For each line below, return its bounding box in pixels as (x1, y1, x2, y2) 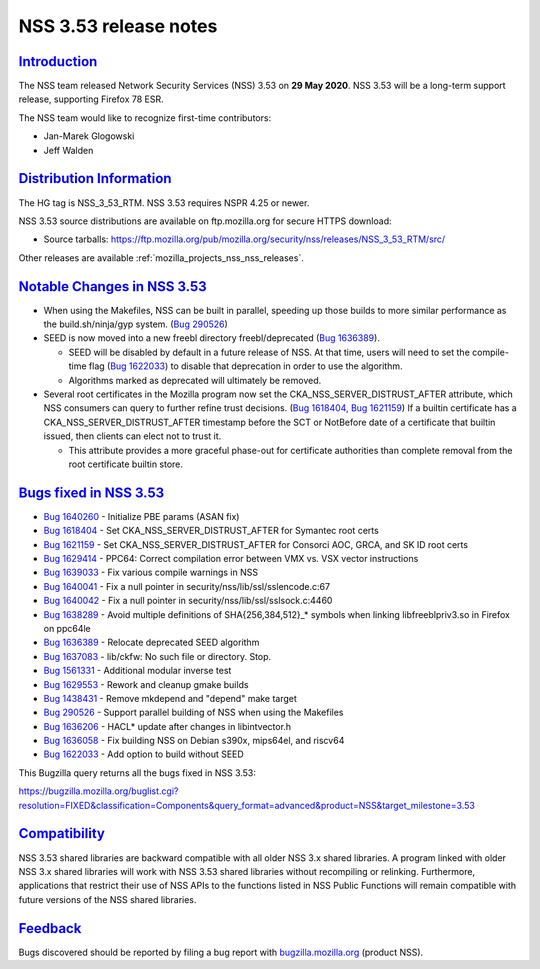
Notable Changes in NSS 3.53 (18, 278, 207, 295)
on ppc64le (43, 622, 92, 634)
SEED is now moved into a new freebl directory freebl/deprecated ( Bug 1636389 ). (43, 332, 380, 344)
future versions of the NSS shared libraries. (18, 893, 197, 905)
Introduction (18, 53, 98, 70)
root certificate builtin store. (68, 458, 184, 470)
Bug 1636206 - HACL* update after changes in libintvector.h (43, 720, 292, 732)
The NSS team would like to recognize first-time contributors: (18, 111, 272, 124)
